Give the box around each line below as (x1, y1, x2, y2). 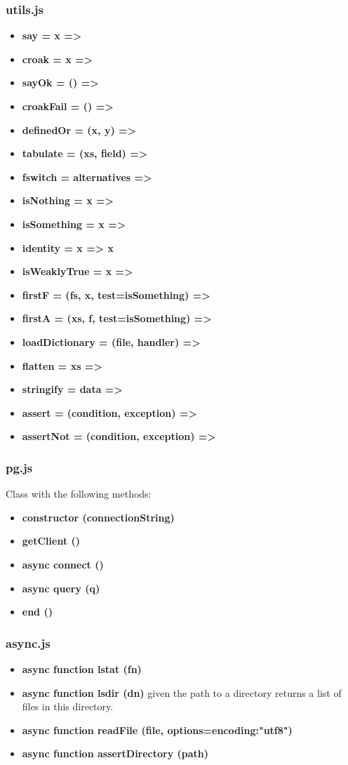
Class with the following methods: (6, 486, 152, 501)
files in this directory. (22, 699, 114, 714)
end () (22, 604, 53, 619)
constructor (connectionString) (22, 510, 175, 524)
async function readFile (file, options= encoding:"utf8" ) (22, 722, 293, 737)
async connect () (22, 557, 104, 571)
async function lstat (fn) (22, 661, 142, 676)
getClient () (22, 533, 81, 548)
